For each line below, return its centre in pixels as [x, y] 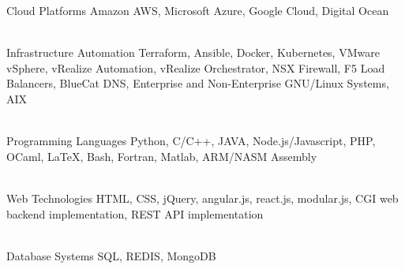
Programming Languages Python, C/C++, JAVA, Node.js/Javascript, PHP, [191, 141]
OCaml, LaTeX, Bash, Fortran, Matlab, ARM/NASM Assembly [162, 156]
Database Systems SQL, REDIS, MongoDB [111, 255]
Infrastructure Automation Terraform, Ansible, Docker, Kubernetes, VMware [193, 52]
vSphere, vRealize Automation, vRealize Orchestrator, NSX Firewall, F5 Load [196, 67]
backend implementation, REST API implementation [135, 213]
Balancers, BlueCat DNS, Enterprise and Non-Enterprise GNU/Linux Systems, [198, 83]
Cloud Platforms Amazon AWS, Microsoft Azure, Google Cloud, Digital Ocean [198, 10]
